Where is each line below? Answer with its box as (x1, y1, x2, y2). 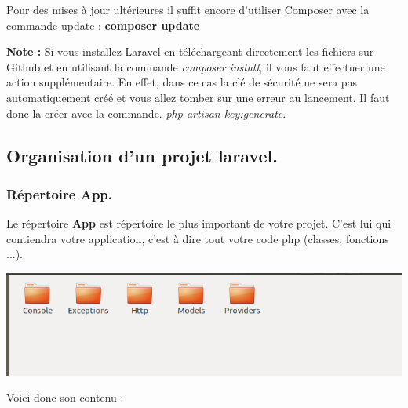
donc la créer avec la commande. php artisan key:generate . (6, 104, 286, 121)
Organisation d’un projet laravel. (6, 143, 278, 167)
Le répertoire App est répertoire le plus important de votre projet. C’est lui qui (6, 215, 392, 231)
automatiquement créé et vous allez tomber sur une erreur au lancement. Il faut (6, 89, 390, 105)
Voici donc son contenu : (6, 389, 124, 406)
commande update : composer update (6, 16, 200, 33)
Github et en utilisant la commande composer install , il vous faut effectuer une (6, 58, 385, 75)
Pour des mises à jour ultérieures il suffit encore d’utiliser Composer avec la (6, 2, 370, 17)
